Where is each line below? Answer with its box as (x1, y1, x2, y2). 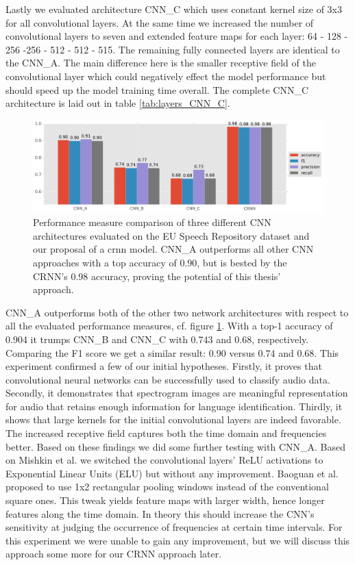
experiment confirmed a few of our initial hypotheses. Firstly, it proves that (5, 359, 322, 373)
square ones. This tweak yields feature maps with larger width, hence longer (5, 493, 325, 507)
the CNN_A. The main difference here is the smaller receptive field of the (5, 55, 316, 70)
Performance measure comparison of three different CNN (33, 215, 271, 229)
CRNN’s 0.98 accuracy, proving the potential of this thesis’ (33, 268, 281, 283)
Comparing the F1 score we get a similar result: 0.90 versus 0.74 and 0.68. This (5, 345, 339, 360)
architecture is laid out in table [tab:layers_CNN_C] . (5, 96, 230, 110)
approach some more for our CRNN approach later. (5, 547, 222, 561)
